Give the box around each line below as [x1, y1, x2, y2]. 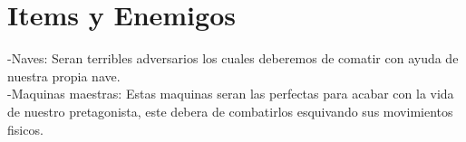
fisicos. [7, 119, 44, 138]
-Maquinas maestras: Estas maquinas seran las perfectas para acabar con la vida [7, 84, 454, 103]
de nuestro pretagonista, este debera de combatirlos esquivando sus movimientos [7, 101, 453, 120]
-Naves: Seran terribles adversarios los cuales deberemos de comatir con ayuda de [7, 49, 459, 68]
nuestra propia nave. [7, 66, 121, 85]
